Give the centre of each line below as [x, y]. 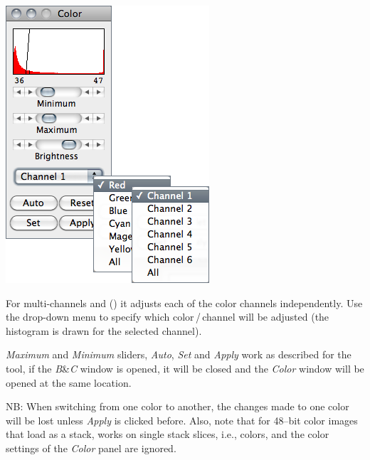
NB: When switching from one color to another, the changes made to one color [178, 406]
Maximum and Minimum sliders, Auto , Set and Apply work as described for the [179, 354]
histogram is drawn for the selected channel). [104, 330]
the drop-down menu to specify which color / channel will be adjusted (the [168, 317]
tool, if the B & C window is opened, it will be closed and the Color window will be [185, 368]
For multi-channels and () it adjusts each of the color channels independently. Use [184, 303]
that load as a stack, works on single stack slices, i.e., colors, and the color [168, 434]
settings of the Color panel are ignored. [91, 448]
